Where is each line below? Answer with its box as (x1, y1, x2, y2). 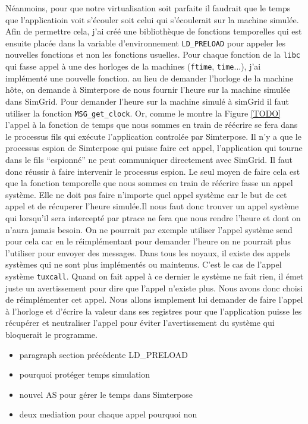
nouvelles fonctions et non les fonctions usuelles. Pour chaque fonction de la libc (5, 48, 301, 61)
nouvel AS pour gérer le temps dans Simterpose (19, 388, 193, 400)
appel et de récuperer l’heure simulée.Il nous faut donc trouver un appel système (5, 200, 299, 212)
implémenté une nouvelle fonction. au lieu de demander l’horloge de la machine (5, 71, 294, 84)
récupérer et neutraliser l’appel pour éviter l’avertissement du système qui (5, 316, 275, 329)
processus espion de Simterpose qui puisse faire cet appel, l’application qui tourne (5, 142, 303, 154)
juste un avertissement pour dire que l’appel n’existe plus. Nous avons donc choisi (5, 281, 303, 294)
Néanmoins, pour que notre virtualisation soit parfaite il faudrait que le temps (5, 2, 291, 14)
